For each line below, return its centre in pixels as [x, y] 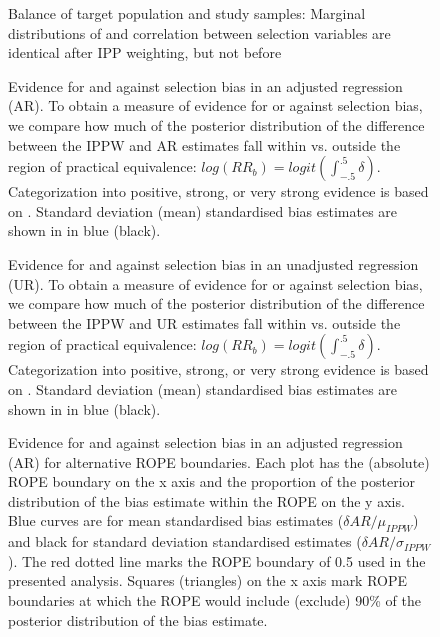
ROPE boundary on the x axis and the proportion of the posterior [212, 481]
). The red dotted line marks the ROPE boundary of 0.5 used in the [217, 560]
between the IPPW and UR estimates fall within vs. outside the [204, 322]
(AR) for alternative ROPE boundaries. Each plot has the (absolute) [219, 461]
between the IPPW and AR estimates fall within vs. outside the [204, 144]
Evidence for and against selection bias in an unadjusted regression [213, 263]
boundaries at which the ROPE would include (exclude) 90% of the [214, 600]
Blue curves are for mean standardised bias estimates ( [176, 520]
